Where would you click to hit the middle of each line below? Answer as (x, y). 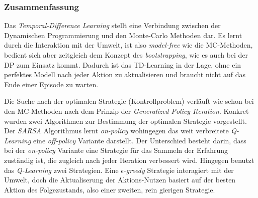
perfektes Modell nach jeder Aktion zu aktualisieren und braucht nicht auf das (125, 74)
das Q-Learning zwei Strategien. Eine (61, 170)
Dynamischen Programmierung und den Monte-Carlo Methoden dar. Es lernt (123, 35)
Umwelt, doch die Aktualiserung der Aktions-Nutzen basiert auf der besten (120, 180)
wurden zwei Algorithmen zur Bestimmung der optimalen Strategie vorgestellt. (125, 121)
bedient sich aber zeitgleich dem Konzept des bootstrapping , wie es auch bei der (126, 55)
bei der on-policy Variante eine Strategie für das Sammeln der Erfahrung (116, 150)
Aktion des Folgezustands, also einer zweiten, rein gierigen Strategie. (110, 189)
